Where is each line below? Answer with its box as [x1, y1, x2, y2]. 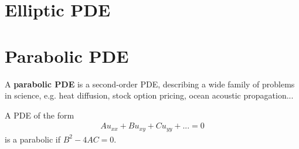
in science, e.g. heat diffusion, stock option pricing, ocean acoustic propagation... [5, 89, 294, 101]
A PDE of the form [5, 109, 74, 121]
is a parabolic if [5, 133, 61, 145]
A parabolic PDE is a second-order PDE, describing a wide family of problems [5, 77, 295, 90]
